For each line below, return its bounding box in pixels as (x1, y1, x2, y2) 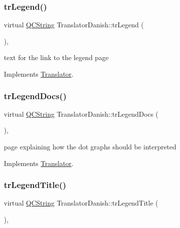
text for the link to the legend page (4, 52, 109, 62)
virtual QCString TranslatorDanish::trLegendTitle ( (4, 198, 158, 208)
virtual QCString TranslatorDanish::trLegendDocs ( (4, 108, 159, 119)
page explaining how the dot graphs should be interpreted (4, 142, 177, 151)
